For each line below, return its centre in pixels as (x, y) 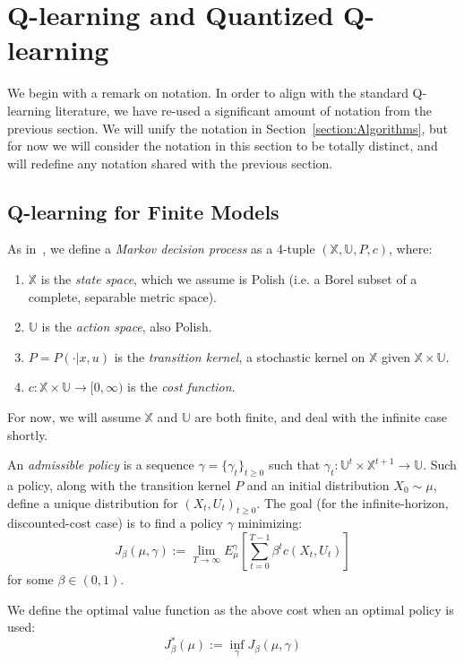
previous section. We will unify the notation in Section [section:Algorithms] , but (228, 128)
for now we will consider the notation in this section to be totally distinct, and (223, 146)
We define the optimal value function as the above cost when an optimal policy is (231, 609)
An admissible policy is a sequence (101, 465)
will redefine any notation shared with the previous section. (170, 163)
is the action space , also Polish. (127, 327)
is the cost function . (181, 387)
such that (294, 465)
